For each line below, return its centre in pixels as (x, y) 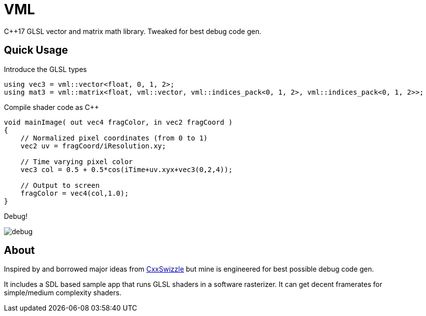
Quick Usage (36, 50)
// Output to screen (60, 185)
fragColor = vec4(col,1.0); (74, 193)
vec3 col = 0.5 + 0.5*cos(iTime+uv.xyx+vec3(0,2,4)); (126, 169)
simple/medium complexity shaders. (63, 293)
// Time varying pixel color (77, 161)
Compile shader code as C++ (52, 107)
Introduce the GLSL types (45, 69)
